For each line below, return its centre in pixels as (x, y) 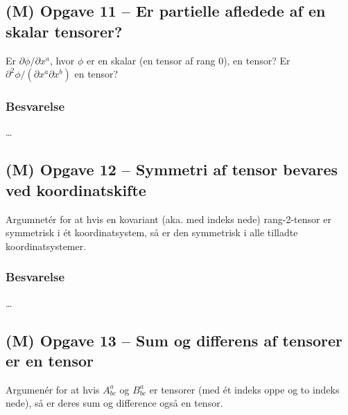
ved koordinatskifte (76, 189)
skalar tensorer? (64, 31)
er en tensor (50, 360)
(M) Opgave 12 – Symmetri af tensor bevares (172, 169)
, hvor (62, 60)
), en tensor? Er (257, 60)
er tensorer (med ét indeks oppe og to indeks (244, 389)
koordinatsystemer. (46, 246)
